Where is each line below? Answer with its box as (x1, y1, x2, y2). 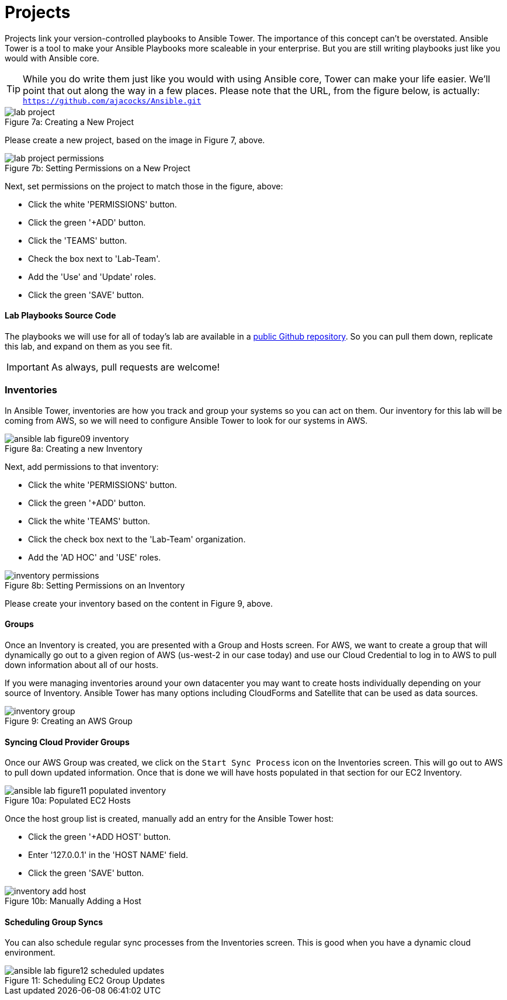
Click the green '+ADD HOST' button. (28, 832, 171, 842)
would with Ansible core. (5, 53, 99, 63)
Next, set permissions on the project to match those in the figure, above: (5, 181, 283, 191)
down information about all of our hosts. (5, 659, 158, 670)
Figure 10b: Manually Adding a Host (5, 896, 141, 906)
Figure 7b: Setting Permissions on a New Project (5, 162, 190, 173)
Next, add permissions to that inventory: (5, 461, 159, 472)
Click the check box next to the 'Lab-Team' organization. (28, 534, 246, 544)
